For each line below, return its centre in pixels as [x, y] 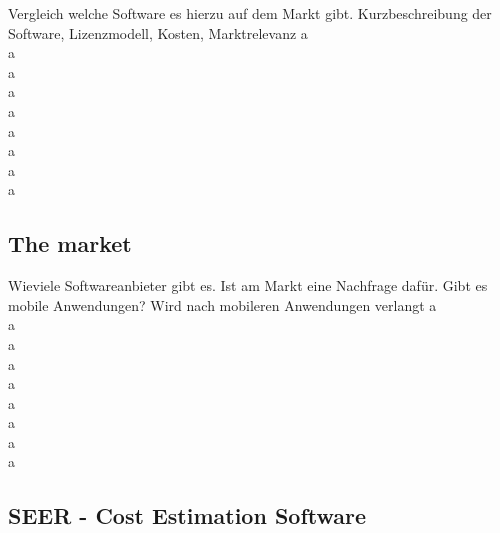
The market [70, 243]
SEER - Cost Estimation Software [187, 515]
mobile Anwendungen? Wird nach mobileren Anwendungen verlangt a [222, 304]
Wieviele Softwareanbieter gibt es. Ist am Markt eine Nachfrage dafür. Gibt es [248, 285]
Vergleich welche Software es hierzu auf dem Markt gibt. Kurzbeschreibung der [250, 13]
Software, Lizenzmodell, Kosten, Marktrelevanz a [158, 32]
